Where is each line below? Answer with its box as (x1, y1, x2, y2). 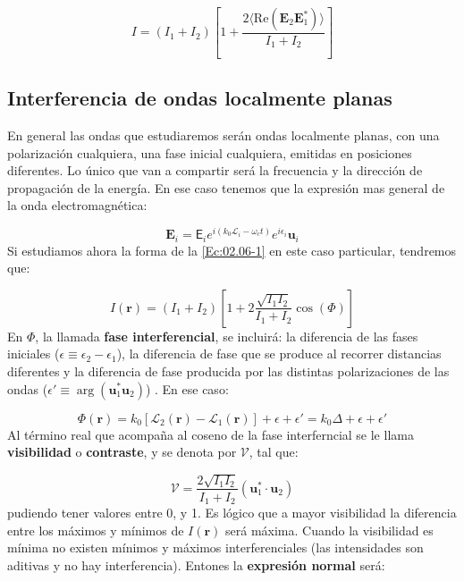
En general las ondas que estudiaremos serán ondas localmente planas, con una (7, 126, 440, 145)
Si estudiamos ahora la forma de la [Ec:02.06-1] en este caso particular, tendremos (7, 240, 457, 259)
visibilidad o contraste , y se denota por (7, 442, 237, 461)
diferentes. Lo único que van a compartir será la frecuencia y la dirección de (7, 161, 423, 180)
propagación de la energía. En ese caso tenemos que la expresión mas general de (7, 178, 445, 197)
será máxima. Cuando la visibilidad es (225, 520, 434, 539)
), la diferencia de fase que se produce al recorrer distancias (116, 344, 442, 363)
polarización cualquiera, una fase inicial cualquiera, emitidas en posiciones (7, 143, 412, 162)
